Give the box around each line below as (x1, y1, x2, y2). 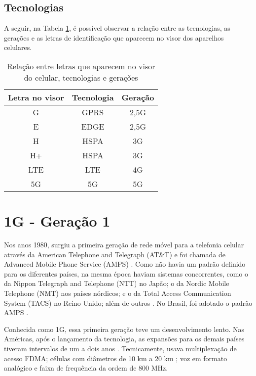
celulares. (4, 42, 32, 52)
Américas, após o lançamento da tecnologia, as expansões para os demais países (4, 333, 245, 344)
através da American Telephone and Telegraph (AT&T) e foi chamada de (4, 249, 225, 259)
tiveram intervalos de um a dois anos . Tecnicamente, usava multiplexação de (4, 343, 237, 354)
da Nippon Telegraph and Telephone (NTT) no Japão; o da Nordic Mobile (4, 278, 229, 288)
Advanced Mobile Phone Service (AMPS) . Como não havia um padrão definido (4, 259, 246, 269)
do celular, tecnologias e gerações (24, 71, 138, 83)
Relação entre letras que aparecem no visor (6, 60, 155, 72)
